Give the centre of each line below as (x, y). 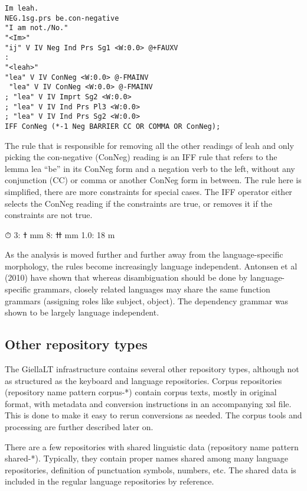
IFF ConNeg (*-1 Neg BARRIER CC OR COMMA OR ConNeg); (113, 126)
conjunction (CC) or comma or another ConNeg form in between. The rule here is (153, 180)
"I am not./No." (37, 28)
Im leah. (22, 8)
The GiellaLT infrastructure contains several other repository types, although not (152, 369)
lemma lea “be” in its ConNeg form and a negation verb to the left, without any (150, 168)
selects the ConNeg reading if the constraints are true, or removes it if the (138, 203)
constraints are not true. (49, 215)
